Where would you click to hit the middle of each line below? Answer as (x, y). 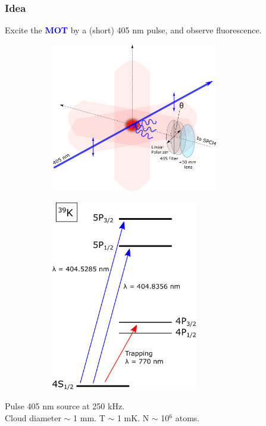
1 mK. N (133, 417)
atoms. (187, 417)
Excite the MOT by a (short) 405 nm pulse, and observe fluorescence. (133, 30)
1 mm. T (89, 417)
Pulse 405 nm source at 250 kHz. (65, 406)
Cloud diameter (33, 417)
